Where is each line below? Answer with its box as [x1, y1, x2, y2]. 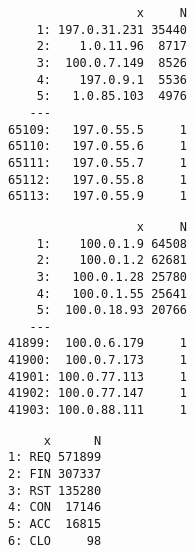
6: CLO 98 [8, 533, 102, 548]
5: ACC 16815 [8, 517, 102, 532]
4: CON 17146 [8, 500, 102, 515]
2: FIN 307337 [8, 467, 102, 482]
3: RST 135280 [8, 483, 102, 498]
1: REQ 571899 [8, 450, 102, 465]
